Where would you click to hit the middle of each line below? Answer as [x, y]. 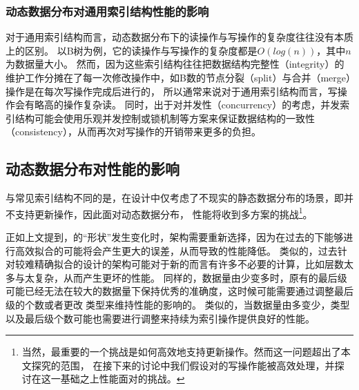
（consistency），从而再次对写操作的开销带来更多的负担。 [133, 131]
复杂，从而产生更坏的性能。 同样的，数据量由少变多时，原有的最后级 [191, 277]
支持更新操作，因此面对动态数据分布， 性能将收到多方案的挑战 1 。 [164, 213]
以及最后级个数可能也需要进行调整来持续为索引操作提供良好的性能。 [160, 318]
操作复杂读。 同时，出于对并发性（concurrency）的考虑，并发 [202, 105]
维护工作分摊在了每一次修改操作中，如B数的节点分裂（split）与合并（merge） [178, 77]
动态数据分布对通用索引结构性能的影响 [107, 11]
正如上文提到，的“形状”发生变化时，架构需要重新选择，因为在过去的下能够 [175, 237]
